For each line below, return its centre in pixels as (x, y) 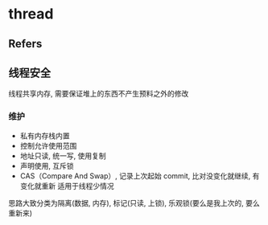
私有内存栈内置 (45, 135)
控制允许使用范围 (48, 145)
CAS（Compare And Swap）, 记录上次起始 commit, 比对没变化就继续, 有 (140, 176)
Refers (25, 44)
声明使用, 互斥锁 (47, 166)
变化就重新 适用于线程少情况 (67, 186)
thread (31, 14)
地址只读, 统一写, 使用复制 (63, 155)
